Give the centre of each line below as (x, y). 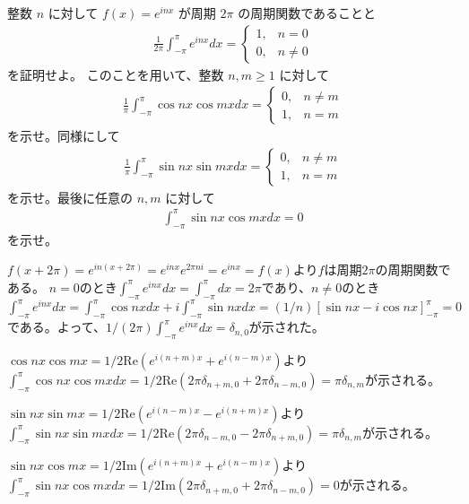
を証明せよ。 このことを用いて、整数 (116, 74)
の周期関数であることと (307, 13)
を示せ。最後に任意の (70, 197)
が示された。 (287, 327)
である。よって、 (57, 327)
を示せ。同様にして (64, 136)
